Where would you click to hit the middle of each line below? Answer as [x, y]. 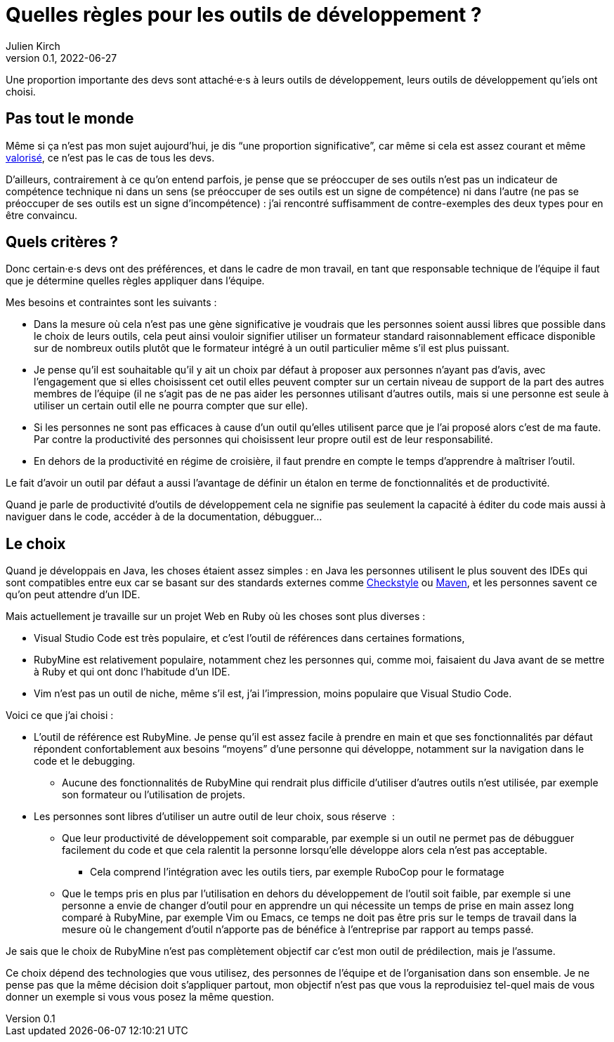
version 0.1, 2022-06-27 [61, 58]
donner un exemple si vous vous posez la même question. [140, 997]
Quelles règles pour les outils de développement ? [244, 15]
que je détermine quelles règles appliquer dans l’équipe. [135, 281]
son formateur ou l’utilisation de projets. [153, 795]
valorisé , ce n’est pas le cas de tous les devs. [110, 157]
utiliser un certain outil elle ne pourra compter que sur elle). [171, 406]
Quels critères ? [62, 242]
